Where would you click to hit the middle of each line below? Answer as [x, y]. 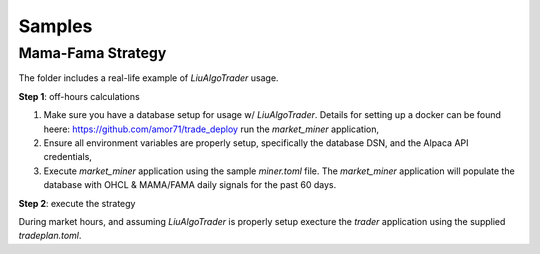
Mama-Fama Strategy [92, 53]
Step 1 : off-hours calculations [79, 96]
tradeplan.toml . [50, 236]
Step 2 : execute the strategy [77, 203]
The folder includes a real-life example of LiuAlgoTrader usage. [148, 78]
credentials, [67, 157]
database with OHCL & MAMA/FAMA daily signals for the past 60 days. [190, 185]
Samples [55, 26]
